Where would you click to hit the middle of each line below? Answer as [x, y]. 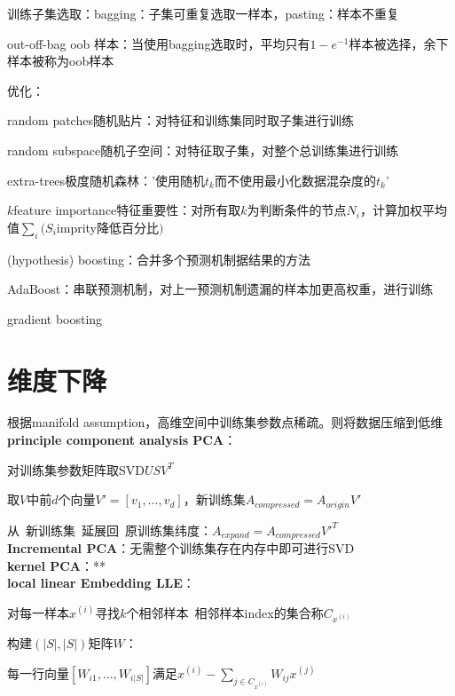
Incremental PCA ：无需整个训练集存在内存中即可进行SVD [181, 548]
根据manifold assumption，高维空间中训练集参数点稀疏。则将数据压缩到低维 [225, 422]
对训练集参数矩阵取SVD [76, 469]
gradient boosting [55, 318]
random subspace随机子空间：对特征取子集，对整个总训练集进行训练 [203, 150]
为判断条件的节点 [297, 210]
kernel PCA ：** [57, 565]
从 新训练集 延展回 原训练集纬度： [110, 530]
